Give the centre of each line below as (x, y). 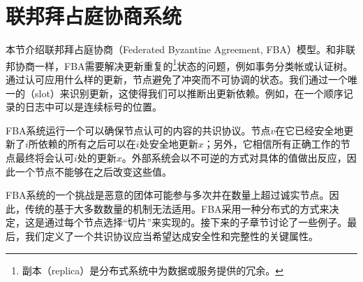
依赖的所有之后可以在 (87, 144)
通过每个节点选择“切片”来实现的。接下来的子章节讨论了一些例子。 (196, 222)
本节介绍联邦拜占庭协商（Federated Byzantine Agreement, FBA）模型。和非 (176, 49)
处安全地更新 (169, 144)
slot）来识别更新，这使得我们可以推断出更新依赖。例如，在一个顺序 (189, 93)
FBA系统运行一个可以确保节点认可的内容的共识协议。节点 (138, 130)
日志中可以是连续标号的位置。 (93, 107)
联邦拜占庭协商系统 (94, 16)
